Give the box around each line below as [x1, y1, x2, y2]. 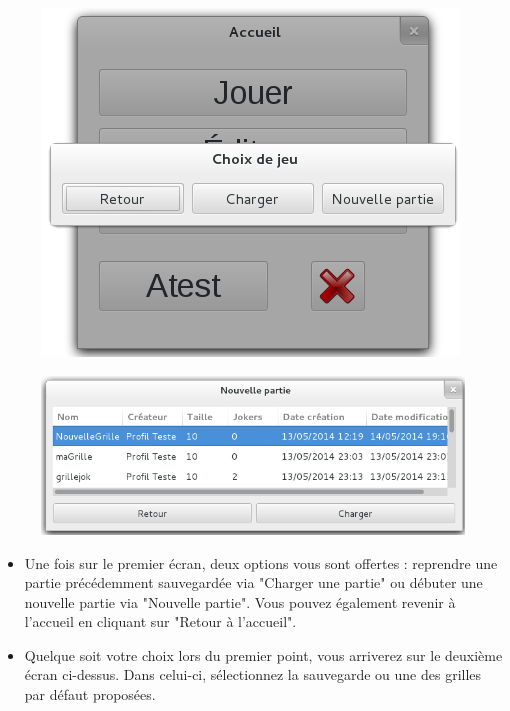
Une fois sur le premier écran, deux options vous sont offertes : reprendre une [24, 552, 498, 573]
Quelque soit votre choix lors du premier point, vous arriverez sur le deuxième [24, 644, 503, 665]
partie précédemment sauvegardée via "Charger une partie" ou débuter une [24, 572, 483, 593]
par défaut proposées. [24, 684, 156, 705]
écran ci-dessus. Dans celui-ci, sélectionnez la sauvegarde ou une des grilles [24, 664, 482, 685]
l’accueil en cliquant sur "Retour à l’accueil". [24, 611, 297, 632]
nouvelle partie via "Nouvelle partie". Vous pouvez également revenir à [24, 591, 456, 612]
